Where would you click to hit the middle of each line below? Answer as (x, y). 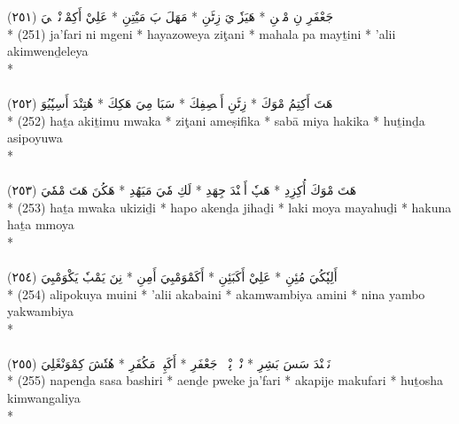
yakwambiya (41, 311)
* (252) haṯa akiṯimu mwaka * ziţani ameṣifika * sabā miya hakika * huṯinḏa (216, 120)
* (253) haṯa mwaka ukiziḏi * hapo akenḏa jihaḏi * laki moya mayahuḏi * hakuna (229, 207)
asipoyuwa (35, 138)
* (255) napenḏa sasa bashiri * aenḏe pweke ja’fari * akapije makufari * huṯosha (225, 380)
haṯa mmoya (41, 224)
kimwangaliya (44, 398)
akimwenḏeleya (48, 51)
